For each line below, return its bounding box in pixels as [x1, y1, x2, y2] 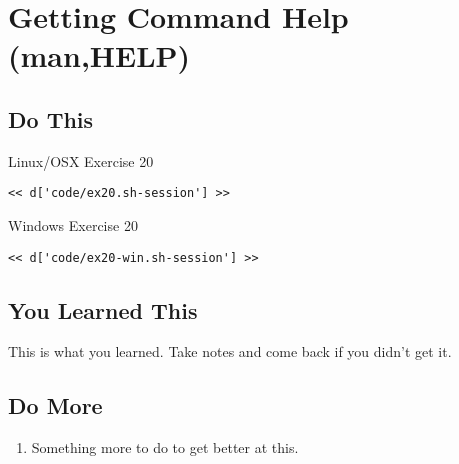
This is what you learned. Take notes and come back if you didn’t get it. [8, 341, 452, 362]
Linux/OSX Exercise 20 [8, 150, 154, 171]
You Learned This [8, 294, 198, 325]
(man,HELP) [8, 35, 191, 76]
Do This [8, 103, 94, 134]
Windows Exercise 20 [8, 215, 138, 236]
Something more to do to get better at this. [31, 437, 299, 458]
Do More [8, 390, 103, 421]
